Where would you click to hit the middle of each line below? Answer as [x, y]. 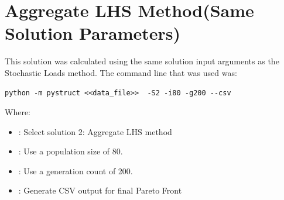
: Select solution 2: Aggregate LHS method [95, 131]
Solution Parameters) [93, 33]
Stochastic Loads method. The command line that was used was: [121, 72]
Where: [18, 112]
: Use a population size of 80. [71, 151]
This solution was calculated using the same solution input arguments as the [142, 61]
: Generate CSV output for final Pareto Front [100, 190]
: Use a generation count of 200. [76, 170]
